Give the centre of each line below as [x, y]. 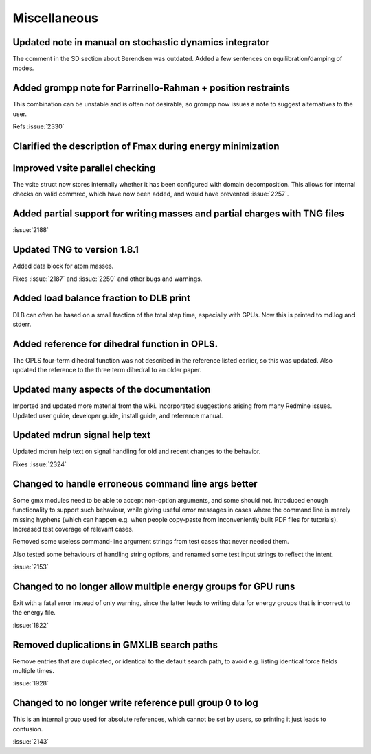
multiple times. [33, 671]
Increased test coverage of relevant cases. [73, 529]
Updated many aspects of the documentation [112, 390]
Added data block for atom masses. [63, 266]
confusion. [28, 729]
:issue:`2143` [31, 742]
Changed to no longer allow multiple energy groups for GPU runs [154, 586]
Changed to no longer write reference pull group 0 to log [136, 703]
